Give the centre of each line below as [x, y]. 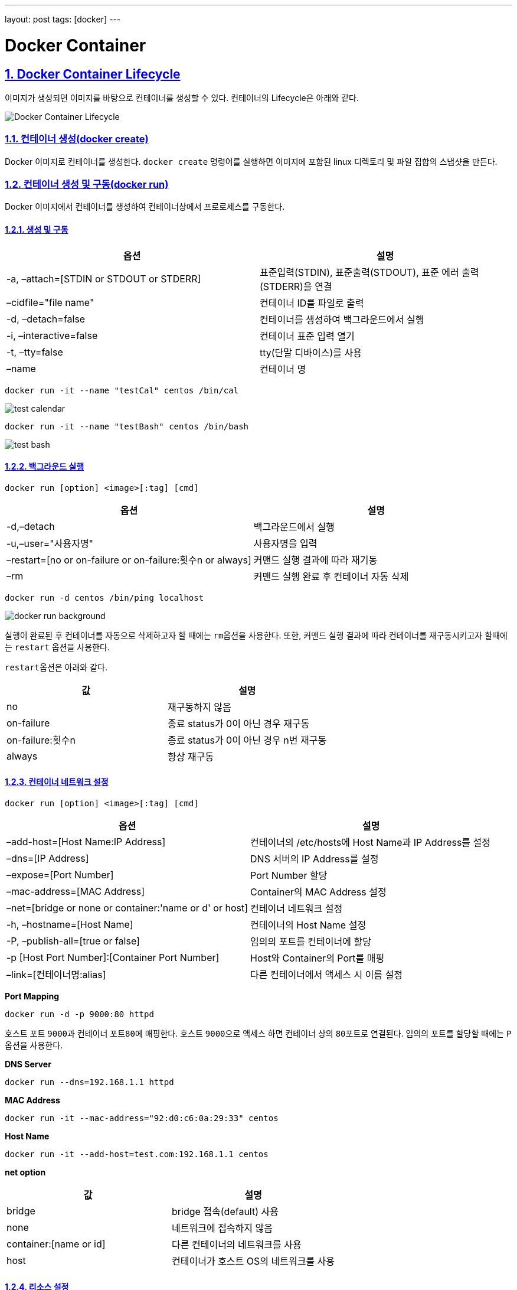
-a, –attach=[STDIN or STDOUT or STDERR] [104, 278]
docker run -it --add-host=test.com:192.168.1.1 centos [137, 1154]
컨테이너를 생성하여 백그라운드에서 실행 [342, 319]
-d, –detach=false [46, 319]
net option [25, 1172]
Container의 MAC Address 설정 [318, 892]
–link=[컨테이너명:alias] [56, 975]
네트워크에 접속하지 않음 [222, 1228]
